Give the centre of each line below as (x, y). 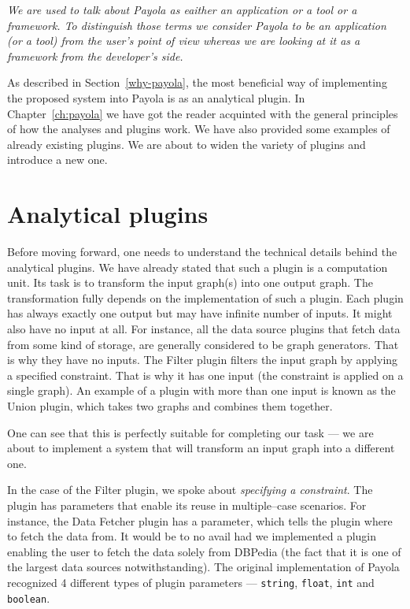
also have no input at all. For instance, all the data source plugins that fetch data (204, 329)
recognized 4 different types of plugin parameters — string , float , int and (191, 582)
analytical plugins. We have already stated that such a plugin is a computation (198, 267)
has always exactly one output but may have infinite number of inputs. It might (200, 313)
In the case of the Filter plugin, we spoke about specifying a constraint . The (190, 490)
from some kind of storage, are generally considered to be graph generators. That (203, 344)
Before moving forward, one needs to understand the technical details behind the (202, 252)
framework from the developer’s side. (95, 56)
